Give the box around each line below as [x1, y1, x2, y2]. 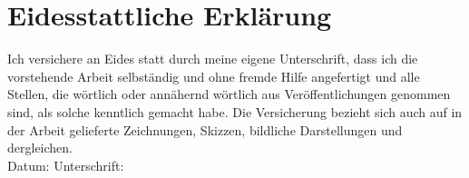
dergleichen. [7, 138, 73, 157]
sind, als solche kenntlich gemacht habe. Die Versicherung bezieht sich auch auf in [7, 102, 463, 121]
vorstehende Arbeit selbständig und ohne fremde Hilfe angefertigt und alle [7, 66, 420, 85]
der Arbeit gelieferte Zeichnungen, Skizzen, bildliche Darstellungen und [7, 120, 403, 139]
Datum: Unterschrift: [7, 155, 124, 174]
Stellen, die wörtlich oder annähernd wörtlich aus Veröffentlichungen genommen [7, 84, 451, 104]
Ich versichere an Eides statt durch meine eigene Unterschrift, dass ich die [7, 49, 418, 68]
